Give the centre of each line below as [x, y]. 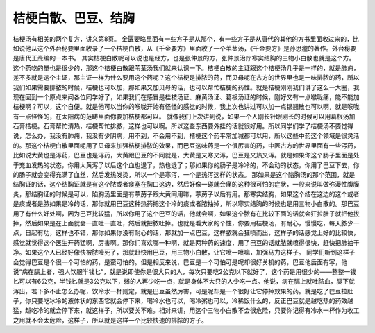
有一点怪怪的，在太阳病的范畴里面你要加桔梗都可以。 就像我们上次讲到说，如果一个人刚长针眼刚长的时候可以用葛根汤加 [184, 116]
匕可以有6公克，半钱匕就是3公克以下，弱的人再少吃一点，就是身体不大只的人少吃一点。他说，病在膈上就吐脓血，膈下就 [184, 282]
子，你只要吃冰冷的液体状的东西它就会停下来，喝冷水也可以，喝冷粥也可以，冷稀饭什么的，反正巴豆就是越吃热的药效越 [183, 301]
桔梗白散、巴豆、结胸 [74, 18]
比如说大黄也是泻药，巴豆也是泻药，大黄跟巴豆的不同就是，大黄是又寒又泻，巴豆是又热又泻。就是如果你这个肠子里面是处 [186, 155]
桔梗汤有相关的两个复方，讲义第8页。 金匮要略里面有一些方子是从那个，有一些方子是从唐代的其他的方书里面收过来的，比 [186, 39]
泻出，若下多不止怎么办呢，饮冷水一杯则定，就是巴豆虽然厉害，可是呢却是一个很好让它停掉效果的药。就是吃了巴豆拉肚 [183, 291]
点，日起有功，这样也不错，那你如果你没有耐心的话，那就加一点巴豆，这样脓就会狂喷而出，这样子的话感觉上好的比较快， [186, 233]
